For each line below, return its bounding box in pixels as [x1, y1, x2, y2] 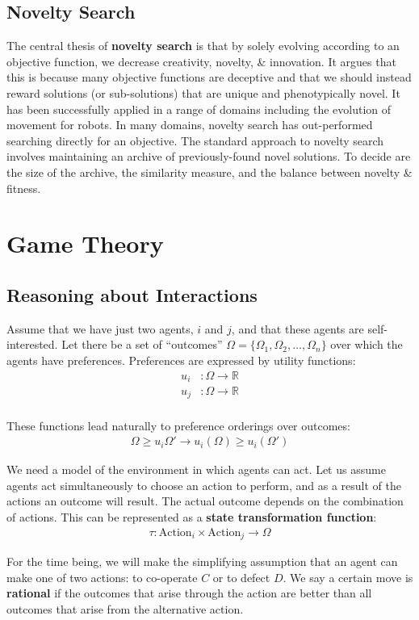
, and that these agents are [231, 320, 364, 337]
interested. [6, 336, 58, 353]
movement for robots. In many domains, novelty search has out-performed [6, 116, 373, 133]
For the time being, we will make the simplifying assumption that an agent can [6, 552, 398, 569]
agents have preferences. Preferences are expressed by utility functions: [6, 351, 356, 368]
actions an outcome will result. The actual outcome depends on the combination [6, 492, 404, 509]
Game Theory [6, 227, 164, 260]
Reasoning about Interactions [6, 282, 258, 307]
